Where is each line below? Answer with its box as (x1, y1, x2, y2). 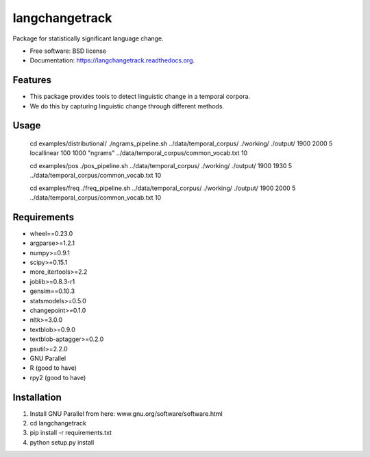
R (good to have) (29, 364, 77, 372)
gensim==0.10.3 (29, 287, 75, 295)
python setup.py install (29, 438, 95, 446)
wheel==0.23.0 (29, 229, 73, 237)
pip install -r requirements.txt (29, 429, 112, 437)
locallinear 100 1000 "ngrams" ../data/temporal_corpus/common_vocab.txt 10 (29, 149, 248, 157)
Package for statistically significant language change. (12, 34, 164, 43)
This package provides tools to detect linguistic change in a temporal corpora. (29, 93, 250, 101)
